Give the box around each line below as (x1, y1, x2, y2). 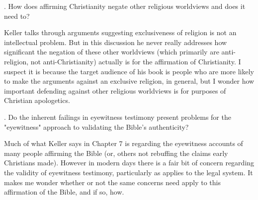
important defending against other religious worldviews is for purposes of (4, 85, 226, 96)
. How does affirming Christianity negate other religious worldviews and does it (4, 1, 246, 11)
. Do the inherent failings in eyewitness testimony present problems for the (4, 111, 231, 122)
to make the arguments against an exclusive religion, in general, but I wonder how (4, 76, 255, 86)
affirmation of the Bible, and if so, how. (4, 187, 124, 197)
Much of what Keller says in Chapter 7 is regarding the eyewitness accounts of (4, 138, 243, 149)
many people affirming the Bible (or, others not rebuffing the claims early (4, 148, 228, 158)
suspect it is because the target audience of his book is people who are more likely (4, 66, 254, 76)
